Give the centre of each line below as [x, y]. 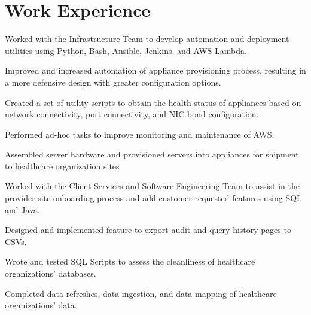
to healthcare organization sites [62, 166]
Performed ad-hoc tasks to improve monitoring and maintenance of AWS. [140, 134]
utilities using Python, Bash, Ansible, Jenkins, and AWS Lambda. [126, 50]
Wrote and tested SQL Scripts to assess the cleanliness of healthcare [130, 261]
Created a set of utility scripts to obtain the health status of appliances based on [153, 102]
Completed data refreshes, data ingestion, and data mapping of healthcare [141, 293]
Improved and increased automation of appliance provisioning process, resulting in [155, 70]
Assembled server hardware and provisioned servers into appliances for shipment [152, 154]
